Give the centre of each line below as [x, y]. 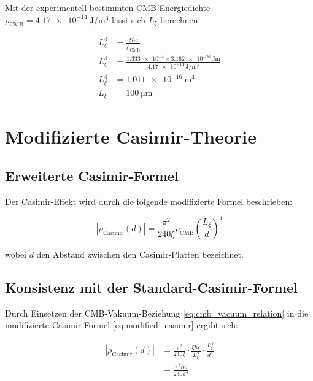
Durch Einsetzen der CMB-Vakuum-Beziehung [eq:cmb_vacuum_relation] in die [157, 313]
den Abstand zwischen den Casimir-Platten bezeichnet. [140, 254]
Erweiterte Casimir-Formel [92, 175]
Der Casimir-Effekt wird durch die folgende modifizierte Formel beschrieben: [149, 201]
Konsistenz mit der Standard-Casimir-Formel [151, 287]
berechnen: [180, 19]
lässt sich [129, 19]
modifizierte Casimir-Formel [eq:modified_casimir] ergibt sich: [122, 325]
